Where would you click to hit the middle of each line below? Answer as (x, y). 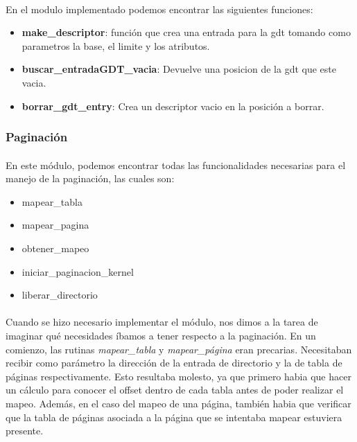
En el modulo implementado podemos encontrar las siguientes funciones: (159, 9)
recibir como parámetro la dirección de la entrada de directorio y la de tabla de (174, 363)
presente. (25, 431)
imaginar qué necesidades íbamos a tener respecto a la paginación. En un (161, 335)
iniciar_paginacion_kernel (78, 271)
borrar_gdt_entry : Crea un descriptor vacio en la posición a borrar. (173, 106)
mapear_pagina (55, 225)
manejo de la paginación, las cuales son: (90, 178)
